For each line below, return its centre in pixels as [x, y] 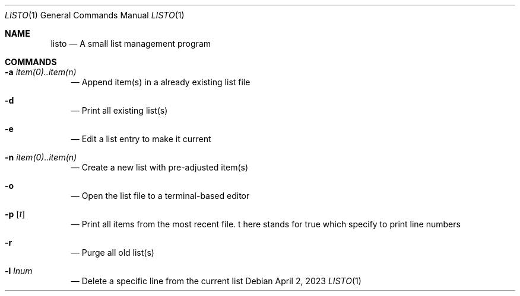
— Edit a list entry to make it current [141, 139]
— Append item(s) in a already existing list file [161, 82]
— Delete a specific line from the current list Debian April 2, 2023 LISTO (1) [216, 281]
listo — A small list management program [131, 44]
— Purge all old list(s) [112, 252]
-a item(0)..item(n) [41, 72]
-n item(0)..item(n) [41, 157]
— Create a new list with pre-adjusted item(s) [160, 167]
